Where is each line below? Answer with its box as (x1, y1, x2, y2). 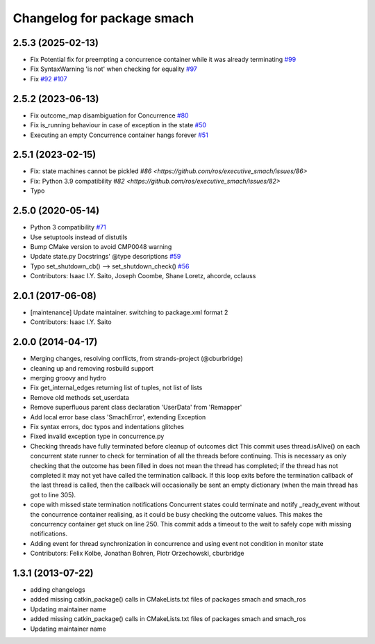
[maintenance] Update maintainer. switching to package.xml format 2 (30, 308, 228, 316)
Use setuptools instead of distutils (30, 233, 128, 241)
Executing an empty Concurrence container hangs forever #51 (30, 131, 208, 139)
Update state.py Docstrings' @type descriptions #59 (30, 252, 181, 261)
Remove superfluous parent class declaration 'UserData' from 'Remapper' (30, 403, 242, 412)
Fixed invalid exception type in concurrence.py (30, 432, 165, 441)
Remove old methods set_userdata (30, 393, 130, 401)
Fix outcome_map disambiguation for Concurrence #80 (30, 111, 189, 120)
